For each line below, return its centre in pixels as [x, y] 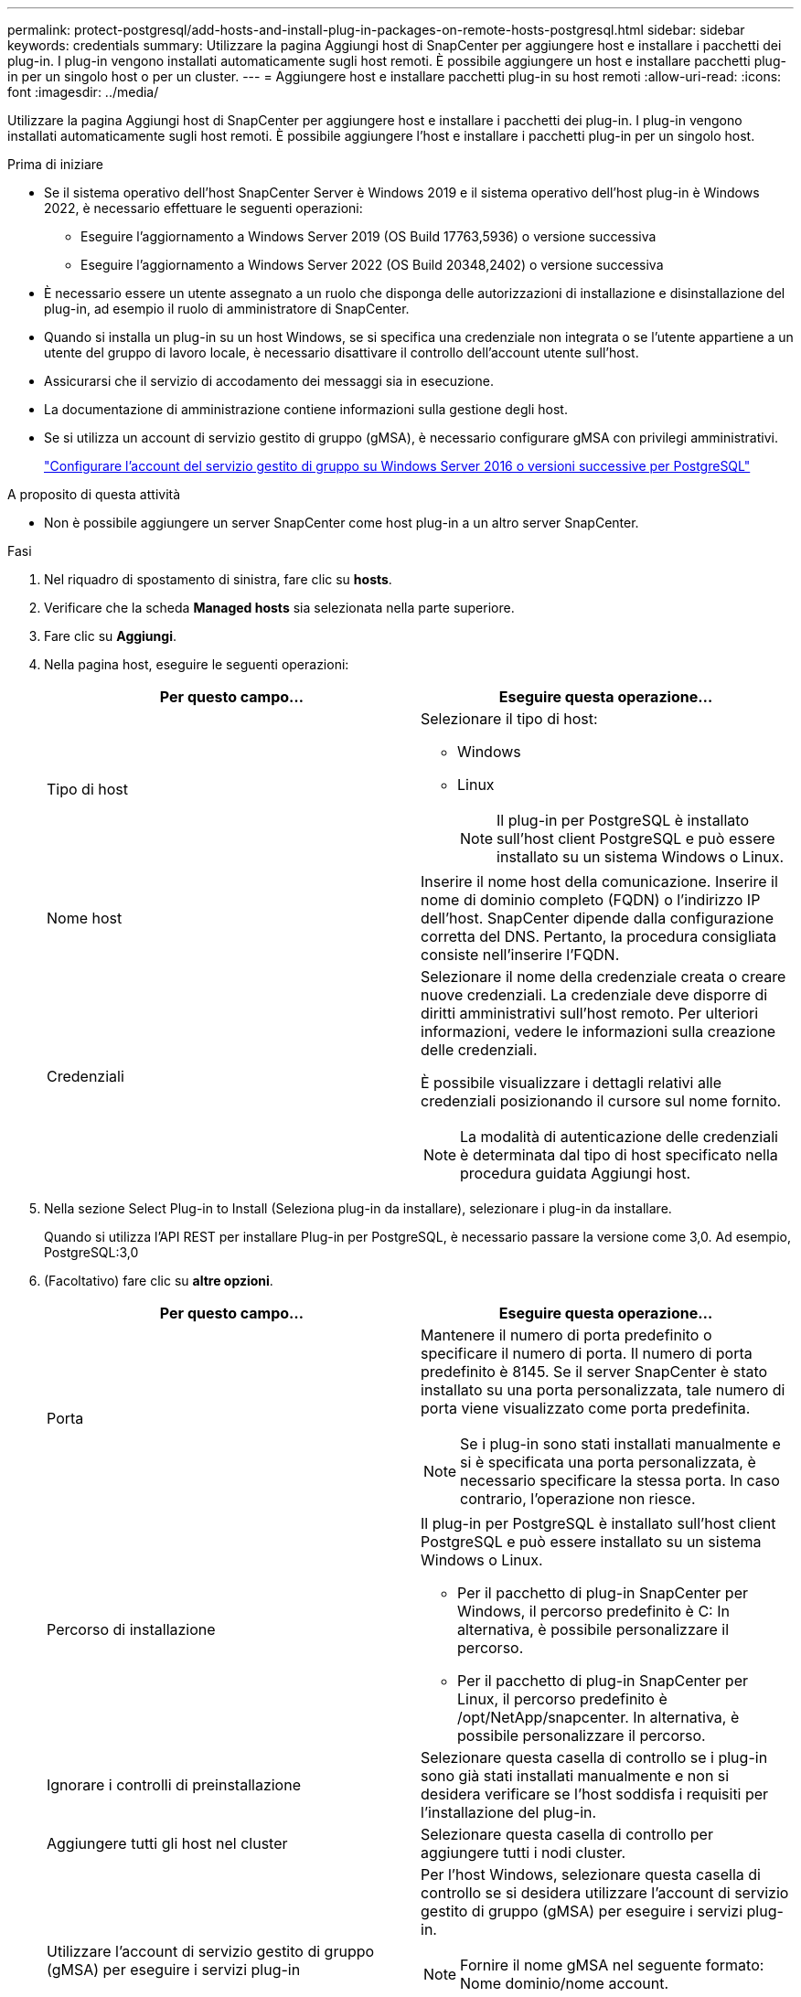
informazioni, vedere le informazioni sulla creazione [598, 1031]
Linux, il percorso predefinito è [562, 1699]
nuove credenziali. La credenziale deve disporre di [594, 995]
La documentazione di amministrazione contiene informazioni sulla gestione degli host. [306, 409]
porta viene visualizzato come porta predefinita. [586, 1408]
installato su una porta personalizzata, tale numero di [603, 1390]
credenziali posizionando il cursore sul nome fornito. [601, 1101]
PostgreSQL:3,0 [91, 1252]
